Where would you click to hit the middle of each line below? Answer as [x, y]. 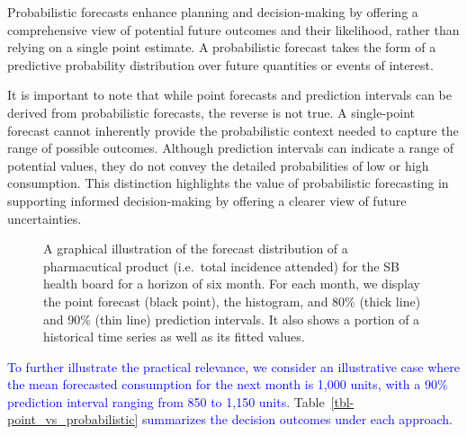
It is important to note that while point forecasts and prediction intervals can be [229, 95]
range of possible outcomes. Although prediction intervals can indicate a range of [230, 148]
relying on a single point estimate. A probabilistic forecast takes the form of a [222, 47]
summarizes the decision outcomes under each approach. [297, 419]
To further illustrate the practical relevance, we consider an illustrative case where [234, 366]
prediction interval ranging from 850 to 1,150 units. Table [166, 401]
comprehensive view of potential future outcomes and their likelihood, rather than [233, 29]
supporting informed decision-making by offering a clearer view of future [207, 200]
